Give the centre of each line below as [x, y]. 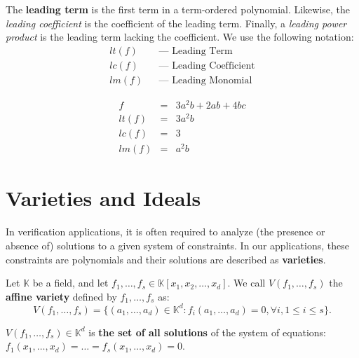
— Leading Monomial [205, 80]
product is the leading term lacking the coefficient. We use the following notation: [180, 37]
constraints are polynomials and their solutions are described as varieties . [166, 259]
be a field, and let [70, 283]
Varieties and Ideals [103, 198]
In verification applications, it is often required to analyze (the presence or [165, 232]
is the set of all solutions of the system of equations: [207, 332]
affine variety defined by [61, 296]
